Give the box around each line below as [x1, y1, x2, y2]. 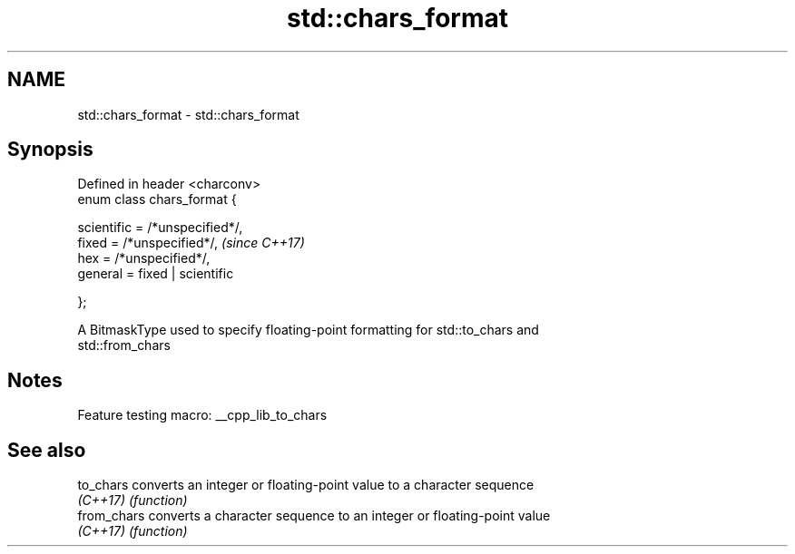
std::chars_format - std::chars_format [77, 106, 299, 122]
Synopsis [7, 138, 93, 161]
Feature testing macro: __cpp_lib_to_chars [77, 407, 328, 423]
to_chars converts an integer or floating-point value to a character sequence [77, 477, 535, 493]
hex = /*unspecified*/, [77, 250, 211, 267]
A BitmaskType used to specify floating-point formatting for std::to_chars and [77, 322, 539, 338]
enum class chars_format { [77, 191, 237, 208]
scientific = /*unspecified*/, [77, 219, 243, 236]
